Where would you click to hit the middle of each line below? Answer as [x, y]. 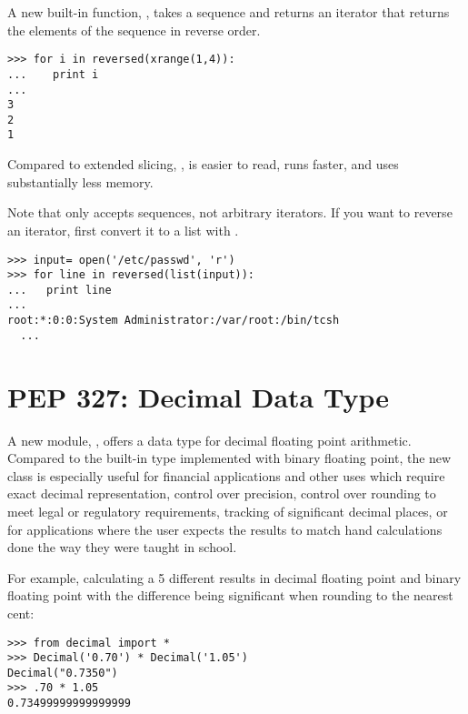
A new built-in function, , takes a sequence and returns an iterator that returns [229, 12]
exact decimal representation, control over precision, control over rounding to [222, 493]
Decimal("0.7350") [63, 673]
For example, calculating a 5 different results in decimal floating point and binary [234, 577]
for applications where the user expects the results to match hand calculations [225, 529]
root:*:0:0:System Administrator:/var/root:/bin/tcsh [174, 321]
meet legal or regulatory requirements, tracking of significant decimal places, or [228, 511]
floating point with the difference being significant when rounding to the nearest [230, 595]
